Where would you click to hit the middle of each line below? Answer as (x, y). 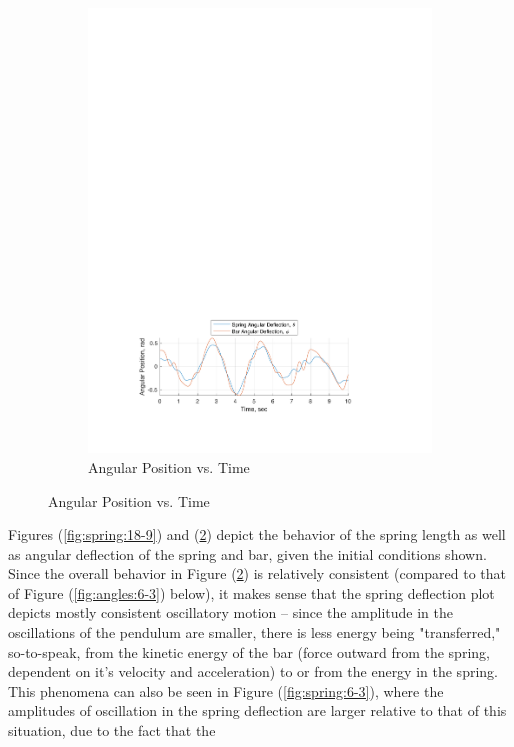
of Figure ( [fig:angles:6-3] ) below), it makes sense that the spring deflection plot (251, 592)
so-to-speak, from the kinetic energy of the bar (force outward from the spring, (249, 651)
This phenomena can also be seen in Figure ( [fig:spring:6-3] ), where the (226, 690)
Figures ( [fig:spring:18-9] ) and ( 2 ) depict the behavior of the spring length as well (257, 534)
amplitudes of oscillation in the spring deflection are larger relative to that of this (257, 710)
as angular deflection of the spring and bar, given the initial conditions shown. (247, 553)
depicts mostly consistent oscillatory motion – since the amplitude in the (230, 612)
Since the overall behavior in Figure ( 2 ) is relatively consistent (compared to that (257, 573)
